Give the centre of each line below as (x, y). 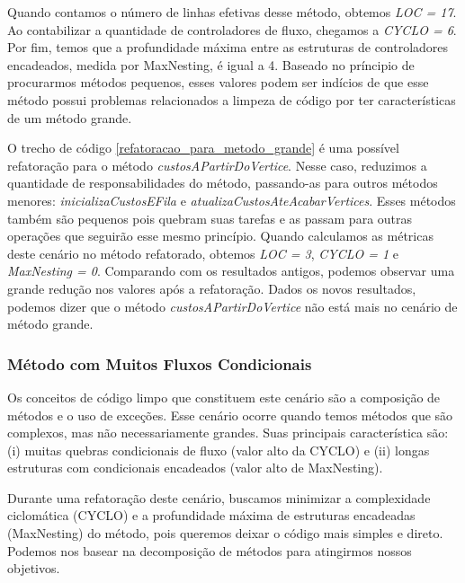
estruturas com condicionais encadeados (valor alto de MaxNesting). (195, 468)
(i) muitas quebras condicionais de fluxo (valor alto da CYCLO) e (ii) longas (219, 450)
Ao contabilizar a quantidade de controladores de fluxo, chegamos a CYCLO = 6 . (232, 29)
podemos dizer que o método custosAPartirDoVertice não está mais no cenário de (232, 306)
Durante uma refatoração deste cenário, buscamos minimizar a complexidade (219, 497)
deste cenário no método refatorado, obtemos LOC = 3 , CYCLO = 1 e (203, 253)
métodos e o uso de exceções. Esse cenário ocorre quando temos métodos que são (230, 415)
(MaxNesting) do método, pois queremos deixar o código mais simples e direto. (225, 533)
